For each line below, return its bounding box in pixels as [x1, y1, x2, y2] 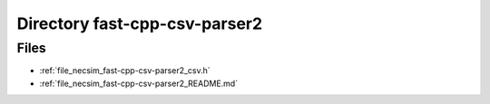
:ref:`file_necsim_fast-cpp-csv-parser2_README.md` [39, 78, 239, 89]
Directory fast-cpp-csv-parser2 [16, 14, 263, 33]
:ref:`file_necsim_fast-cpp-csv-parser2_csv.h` [39, 65, 211, 76]
